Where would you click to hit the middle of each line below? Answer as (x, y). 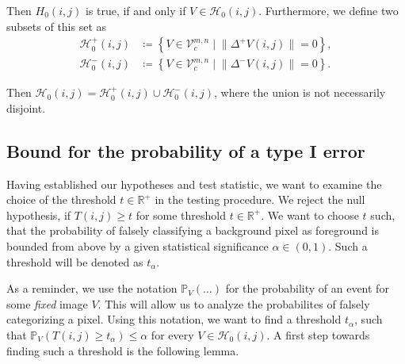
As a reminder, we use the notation (92, 288)
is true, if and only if (136, 10)
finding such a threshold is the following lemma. (123, 350)
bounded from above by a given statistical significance (138, 246)
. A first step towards (318, 334)
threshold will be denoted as (75, 261)
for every (172, 334)
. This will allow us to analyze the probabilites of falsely (234, 303)
